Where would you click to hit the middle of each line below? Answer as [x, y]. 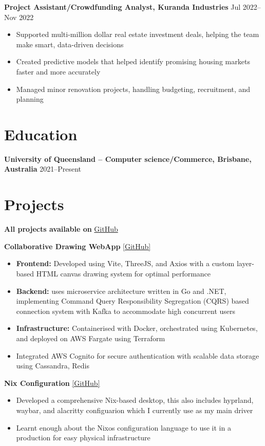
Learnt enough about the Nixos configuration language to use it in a [124, 427]
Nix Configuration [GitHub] [52, 383]
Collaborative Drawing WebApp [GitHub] [78, 246]
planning [30, 99]
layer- [245, 263]
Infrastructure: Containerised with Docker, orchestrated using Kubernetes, [137, 328]
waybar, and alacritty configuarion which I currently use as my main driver [135, 410]
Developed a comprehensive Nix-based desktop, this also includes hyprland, [135, 400]
